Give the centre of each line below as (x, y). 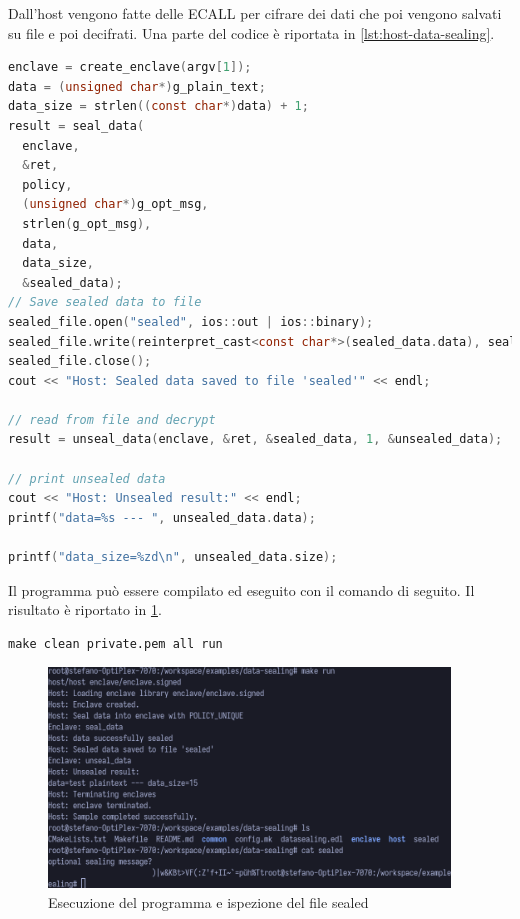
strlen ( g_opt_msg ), (87, 223)
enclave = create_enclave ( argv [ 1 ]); (130, 67)
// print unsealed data (87, 478)
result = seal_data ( (76, 125)
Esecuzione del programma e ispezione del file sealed (208, 901)
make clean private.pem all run (115, 643)
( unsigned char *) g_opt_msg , (115, 204)
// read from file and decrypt (112, 419)
